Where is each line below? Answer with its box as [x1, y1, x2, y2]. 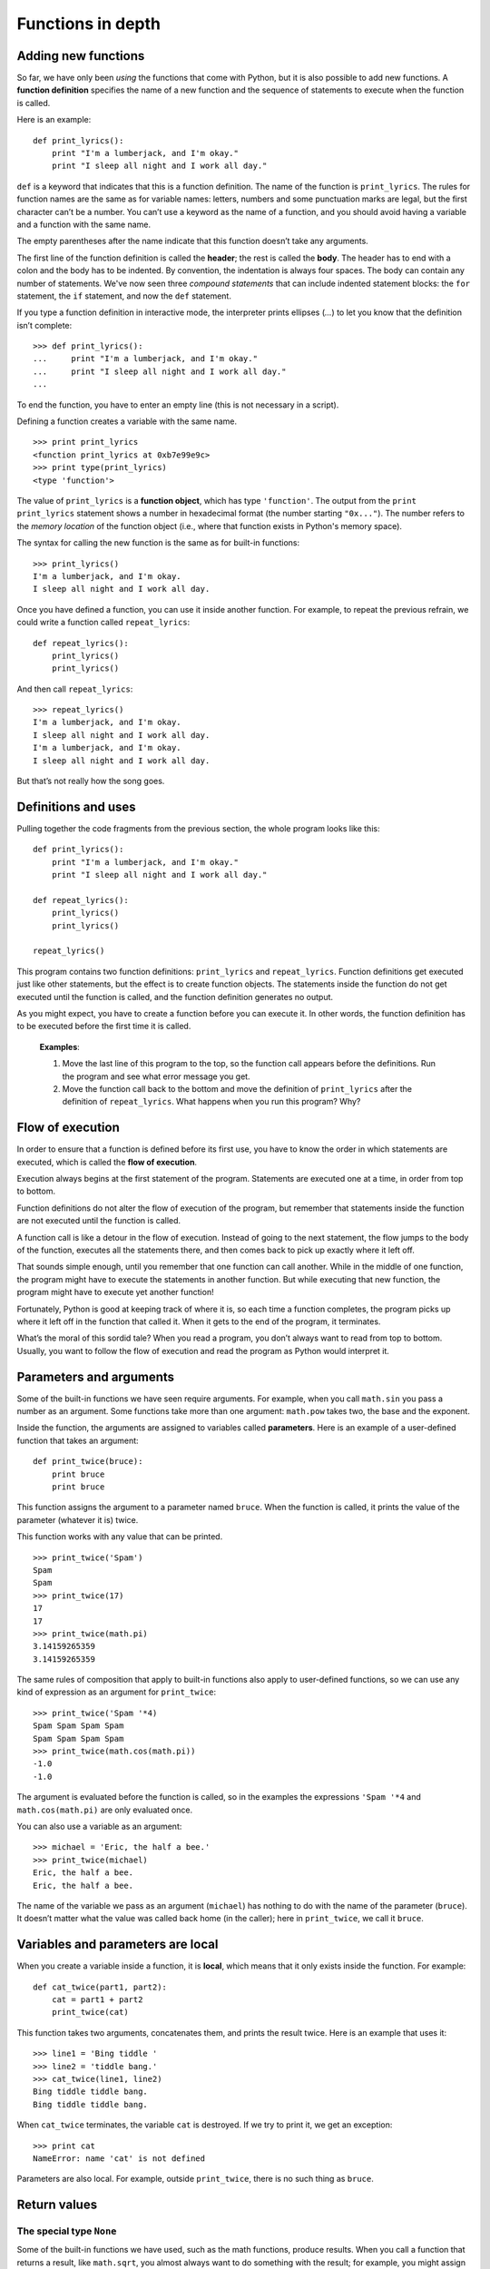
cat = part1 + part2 [51, 1995, 143, 2005]
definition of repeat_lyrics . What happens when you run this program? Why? [62, 1096, 361, 1107]
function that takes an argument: [16, 1435, 140, 1446]
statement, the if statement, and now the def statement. [16, 290, 231, 301]
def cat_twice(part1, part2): [33, 1981, 168, 1992]
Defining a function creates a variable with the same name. [16, 416, 238, 427]
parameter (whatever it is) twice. [16, 1514, 139, 1525]
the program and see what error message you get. [62, 1071, 250, 1082]
